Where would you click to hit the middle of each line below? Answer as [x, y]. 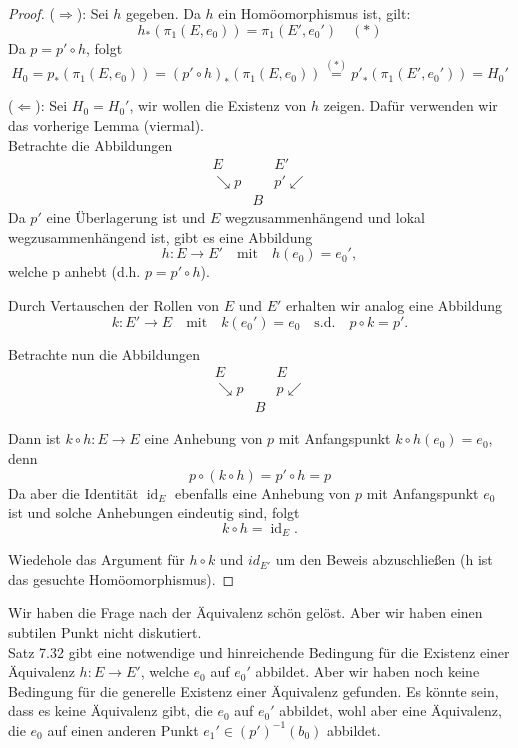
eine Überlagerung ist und [126, 217]
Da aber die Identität [73, 492]
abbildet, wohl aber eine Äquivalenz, [390, 710]
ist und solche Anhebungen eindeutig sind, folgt [154, 512]
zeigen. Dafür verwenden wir [410, 105]
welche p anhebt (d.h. [74, 271]
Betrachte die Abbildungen [90, 144]
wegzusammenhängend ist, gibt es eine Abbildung [160, 236]
